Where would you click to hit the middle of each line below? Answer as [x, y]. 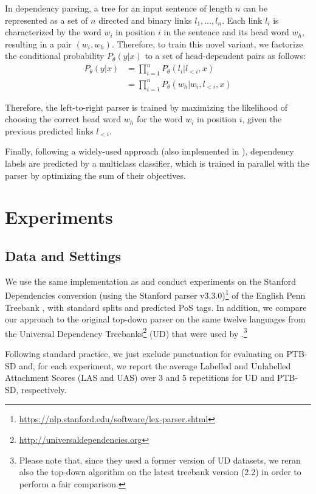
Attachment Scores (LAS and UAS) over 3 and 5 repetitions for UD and [140, 377]
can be [256, 8]
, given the [262, 119]
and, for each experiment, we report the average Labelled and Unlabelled [155, 365]
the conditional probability [55, 56]
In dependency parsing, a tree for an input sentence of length [119, 8]
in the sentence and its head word [226, 32]
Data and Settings [63, 255]
